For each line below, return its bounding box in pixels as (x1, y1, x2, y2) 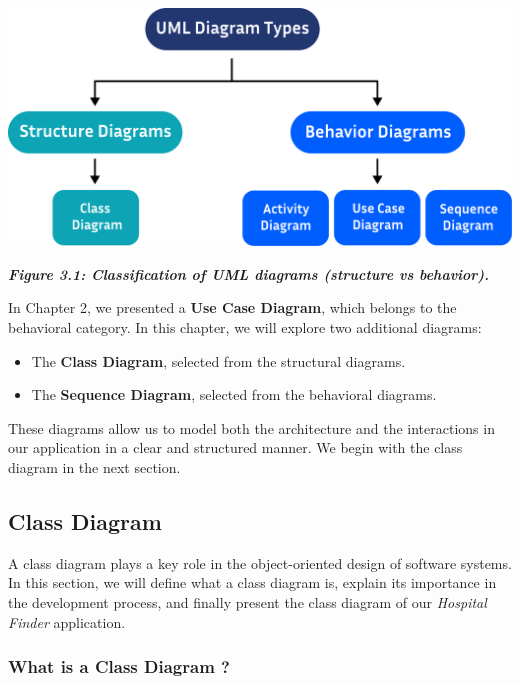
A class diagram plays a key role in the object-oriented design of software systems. (8, 552, 512, 573)
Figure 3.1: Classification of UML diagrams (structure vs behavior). (8, 263, 489, 284)
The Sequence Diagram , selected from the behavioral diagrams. (31, 384, 437, 405)
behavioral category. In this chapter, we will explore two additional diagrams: (8, 317, 482, 337)
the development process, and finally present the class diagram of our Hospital (8, 591, 487, 612)
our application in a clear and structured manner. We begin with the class (8, 437, 463, 458)
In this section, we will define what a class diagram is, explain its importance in (8, 572, 497, 593)
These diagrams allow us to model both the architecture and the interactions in (8, 417, 495, 438)
